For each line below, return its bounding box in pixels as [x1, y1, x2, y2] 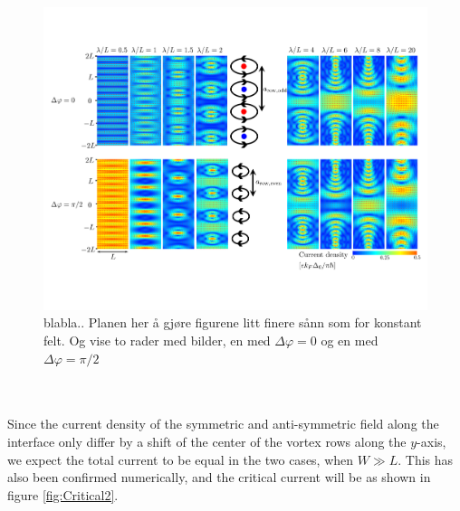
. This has [398, 449, 454, 468]
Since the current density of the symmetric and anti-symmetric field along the [7, 414, 439, 433]
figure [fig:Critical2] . [7, 485, 119, 504]
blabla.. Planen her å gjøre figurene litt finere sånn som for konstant [43, 313, 422, 332]
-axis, [417, 432, 446, 451]
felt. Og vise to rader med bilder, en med [43, 331, 271, 350]
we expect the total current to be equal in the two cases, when [7, 449, 354, 468]
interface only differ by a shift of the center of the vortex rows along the [7, 432, 407, 451]
